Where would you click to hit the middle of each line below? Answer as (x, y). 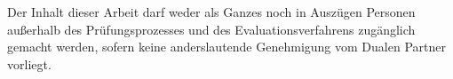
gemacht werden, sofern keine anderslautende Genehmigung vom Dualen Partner (226, 47)
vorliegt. (29, 63)
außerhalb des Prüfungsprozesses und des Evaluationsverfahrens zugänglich (211, 29)
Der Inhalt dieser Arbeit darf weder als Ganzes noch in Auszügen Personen (211, 12)
